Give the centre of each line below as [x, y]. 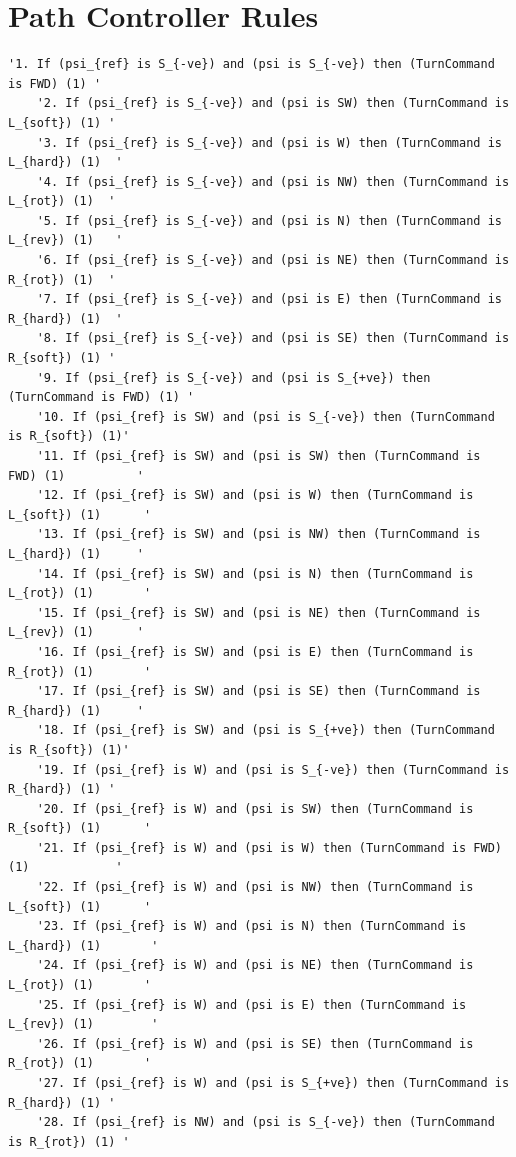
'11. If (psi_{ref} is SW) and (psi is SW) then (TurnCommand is [258, 456]
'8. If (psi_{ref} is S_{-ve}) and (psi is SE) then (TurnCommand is [273, 338]
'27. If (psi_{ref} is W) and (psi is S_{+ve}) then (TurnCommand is [273, 1083]
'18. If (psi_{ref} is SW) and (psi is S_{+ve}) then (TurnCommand [265, 730]
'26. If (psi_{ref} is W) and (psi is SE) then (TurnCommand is [255, 1043]
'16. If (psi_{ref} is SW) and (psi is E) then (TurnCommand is [255, 651]
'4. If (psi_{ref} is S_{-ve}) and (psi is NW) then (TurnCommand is [273, 181]
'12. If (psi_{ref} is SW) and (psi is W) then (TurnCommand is [255, 495]
